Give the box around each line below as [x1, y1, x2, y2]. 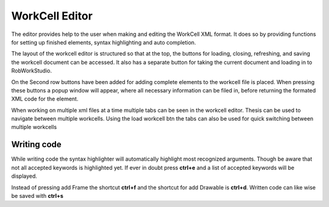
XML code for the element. [11, 95, 79, 103]
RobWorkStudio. [11, 67, 52, 74]
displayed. [11, 172, 38, 180]
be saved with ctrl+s [11, 192, 64, 199]
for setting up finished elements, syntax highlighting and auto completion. [11, 38, 196, 46]
